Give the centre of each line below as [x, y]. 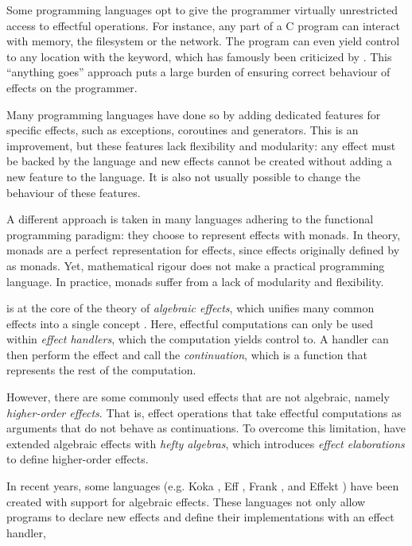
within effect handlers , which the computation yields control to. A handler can [198, 339]
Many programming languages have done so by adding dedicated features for [194, 114]
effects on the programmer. [72, 87]
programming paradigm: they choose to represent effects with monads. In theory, [204, 234]
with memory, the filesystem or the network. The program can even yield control [203, 41]
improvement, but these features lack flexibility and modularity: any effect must [201, 145]
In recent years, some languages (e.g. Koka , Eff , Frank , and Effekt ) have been [203, 486]
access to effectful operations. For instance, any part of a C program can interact [203, 25]
